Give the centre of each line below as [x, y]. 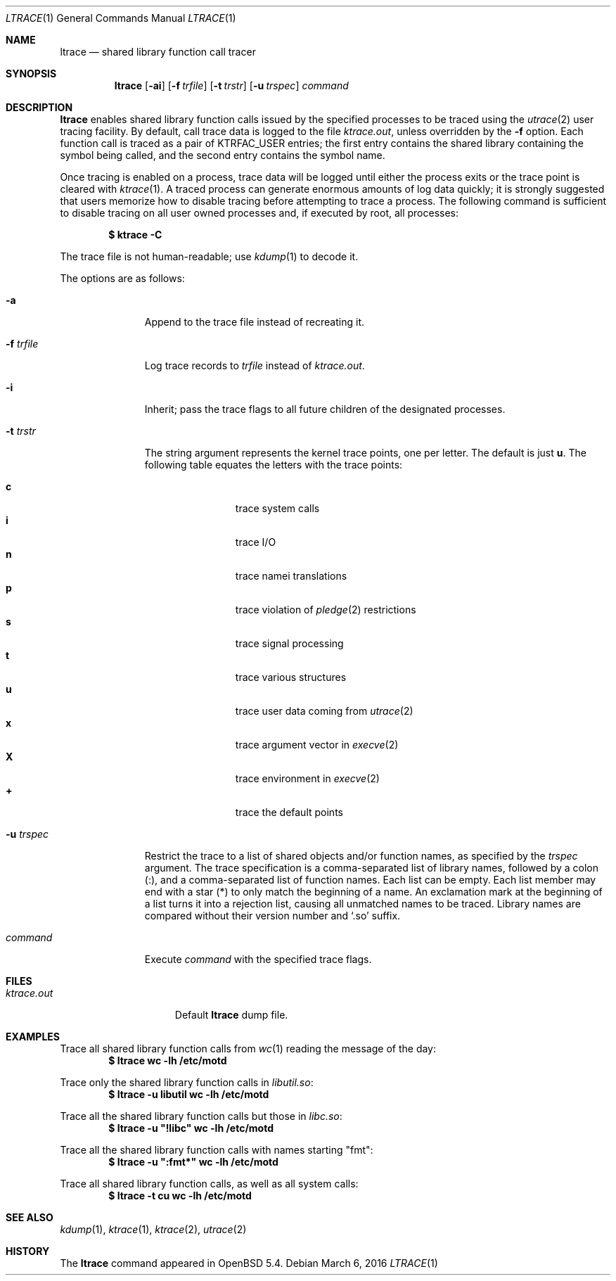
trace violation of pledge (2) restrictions [326, 610]
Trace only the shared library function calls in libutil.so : [187, 1082]
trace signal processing [289, 643]
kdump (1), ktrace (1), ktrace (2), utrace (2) [153, 1229]
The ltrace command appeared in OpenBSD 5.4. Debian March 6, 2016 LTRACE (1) [249, 1263]
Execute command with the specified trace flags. [258, 959]
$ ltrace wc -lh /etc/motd [168, 1060]
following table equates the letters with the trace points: [274, 465]
